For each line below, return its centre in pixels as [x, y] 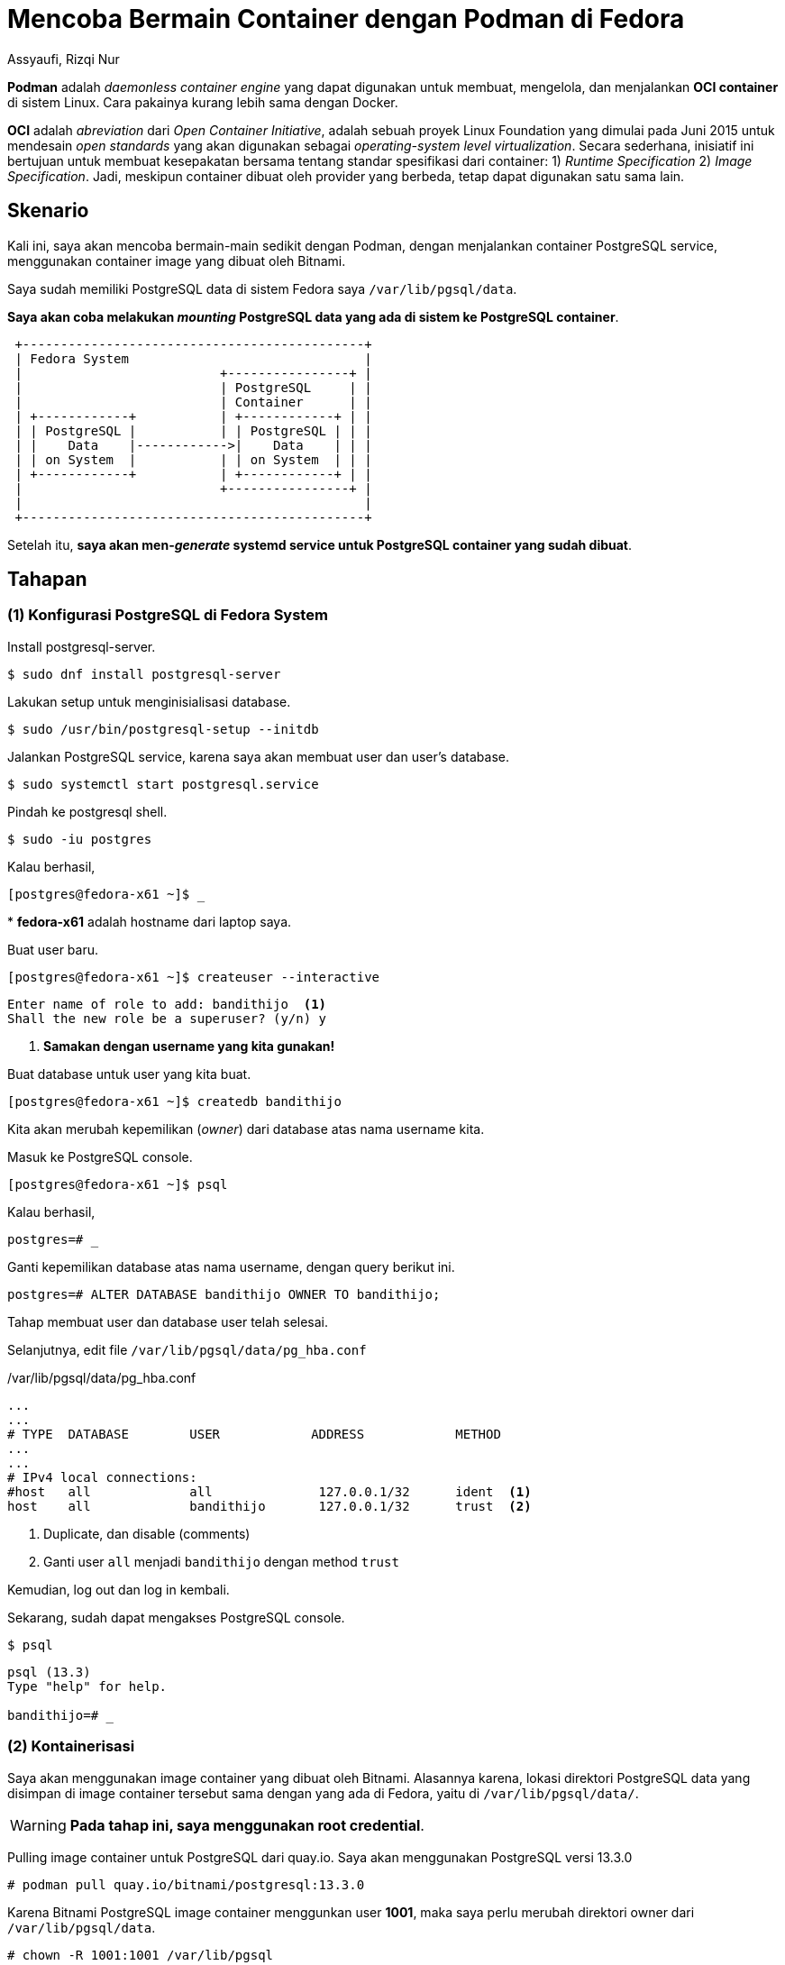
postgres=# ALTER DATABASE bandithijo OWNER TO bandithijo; [224, 1294]
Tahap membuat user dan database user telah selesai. [168, 1321]
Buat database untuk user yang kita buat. [129, 1074]
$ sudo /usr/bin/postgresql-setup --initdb [163, 729]
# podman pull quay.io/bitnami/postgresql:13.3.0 [186, 1884]
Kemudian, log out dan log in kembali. [119, 1589]
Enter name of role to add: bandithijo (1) [167, 1004]
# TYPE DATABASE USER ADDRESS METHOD [254, 1434]
